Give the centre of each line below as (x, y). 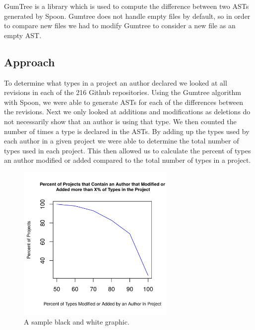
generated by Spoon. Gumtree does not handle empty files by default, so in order (127, 16)
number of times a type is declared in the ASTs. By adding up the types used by (127, 131)
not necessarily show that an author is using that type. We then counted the (120, 121)
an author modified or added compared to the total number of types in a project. (127, 160)
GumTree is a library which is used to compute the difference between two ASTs (127, 6)
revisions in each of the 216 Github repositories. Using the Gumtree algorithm (123, 92)
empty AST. (23, 35)
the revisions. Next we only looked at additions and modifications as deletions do (127, 112)
